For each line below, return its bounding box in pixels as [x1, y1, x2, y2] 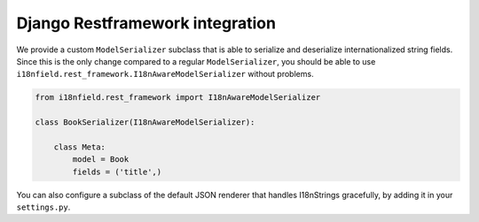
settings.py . [16, 202, 71, 212]
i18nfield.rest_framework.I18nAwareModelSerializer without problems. [16, 69, 314, 80]
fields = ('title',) [72, 166, 162, 177]
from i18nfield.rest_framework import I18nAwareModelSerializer [35, 93, 321, 103]
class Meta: [53, 142, 106, 152]
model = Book [72, 155, 130, 165]
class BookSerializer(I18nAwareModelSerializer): [35, 118, 255, 127]
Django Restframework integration [16, 13, 277, 33]
